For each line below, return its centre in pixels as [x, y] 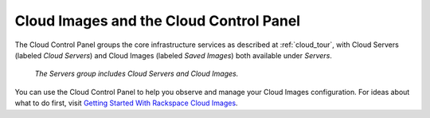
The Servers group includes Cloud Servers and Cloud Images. [137, 74]
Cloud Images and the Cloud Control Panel [158, 21]
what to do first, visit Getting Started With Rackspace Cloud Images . [126, 103]
